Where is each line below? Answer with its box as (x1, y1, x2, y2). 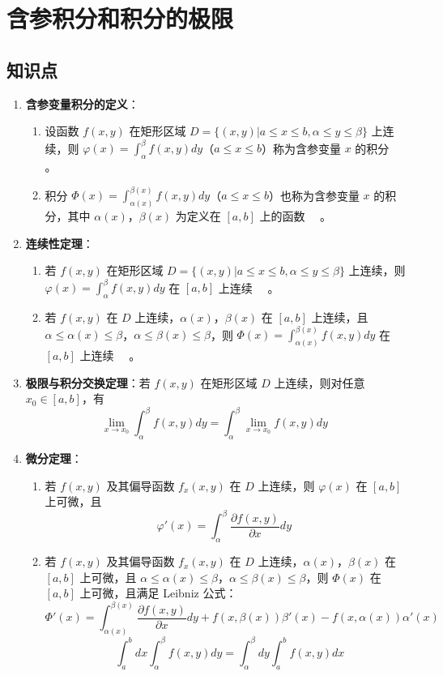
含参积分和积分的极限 (6, 2, 234, 35)
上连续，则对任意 (274, 374, 365, 391)
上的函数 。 (259, 208, 332, 225)
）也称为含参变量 (268, 186, 360, 203)
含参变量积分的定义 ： (25, 95, 139, 112)
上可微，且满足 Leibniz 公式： (79, 584, 237, 601)
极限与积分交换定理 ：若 (25, 374, 151, 391)
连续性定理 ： (25, 234, 94, 251)
